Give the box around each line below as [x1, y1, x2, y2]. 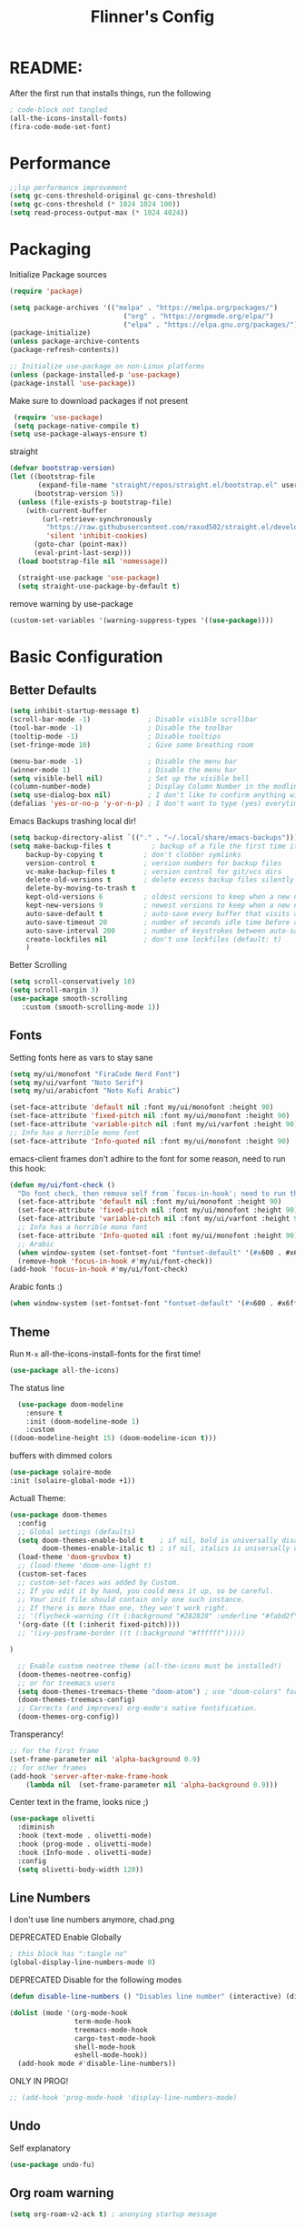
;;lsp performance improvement [9, 183, 128, 192]
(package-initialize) [9, 328, 92, 338]
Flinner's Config [90, 6, 215, 27]
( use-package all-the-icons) [9, 1366, 120, 1375]
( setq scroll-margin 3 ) [9, 985, 100, 995]
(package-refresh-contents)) [9, 346, 120, 355]
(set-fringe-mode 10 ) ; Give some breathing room [9, 740, 254, 750]
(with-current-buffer [25, 506, 107, 515]
